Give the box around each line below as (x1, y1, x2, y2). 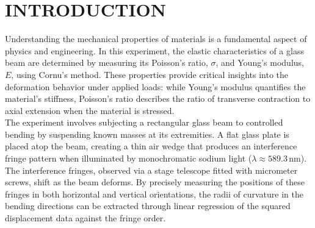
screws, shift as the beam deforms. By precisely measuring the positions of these (5, 176, 305, 188)
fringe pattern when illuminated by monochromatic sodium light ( (5, 152, 252, 165)
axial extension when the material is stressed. (5, 104, 175, 116)
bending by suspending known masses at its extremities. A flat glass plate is (5, 127, 289, 140)
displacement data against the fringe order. (5, 212, 166, 224)
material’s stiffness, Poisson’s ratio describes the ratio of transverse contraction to (5, 92, 311, 105)
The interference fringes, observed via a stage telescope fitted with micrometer (5, 163, 298, 176)
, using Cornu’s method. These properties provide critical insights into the (11, 68, 289, 80)
